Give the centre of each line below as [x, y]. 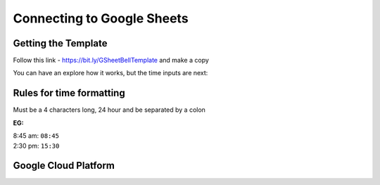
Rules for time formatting [69, 93]
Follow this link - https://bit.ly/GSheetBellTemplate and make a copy [111, 60]
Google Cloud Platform [64, 166]
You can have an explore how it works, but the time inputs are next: [110, 73]
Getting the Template [60, 43]
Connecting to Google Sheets [101, 18]
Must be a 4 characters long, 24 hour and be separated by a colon [109, 110]
